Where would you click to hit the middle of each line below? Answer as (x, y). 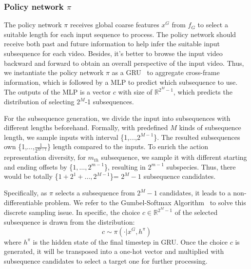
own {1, (16, 146)
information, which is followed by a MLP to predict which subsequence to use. (121, 82)
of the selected (196, 212)
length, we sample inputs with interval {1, (67, 137)
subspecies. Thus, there (201, 166)
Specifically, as (26, 193)
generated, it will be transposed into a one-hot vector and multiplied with (114, 251)
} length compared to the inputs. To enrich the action (127, 146)
